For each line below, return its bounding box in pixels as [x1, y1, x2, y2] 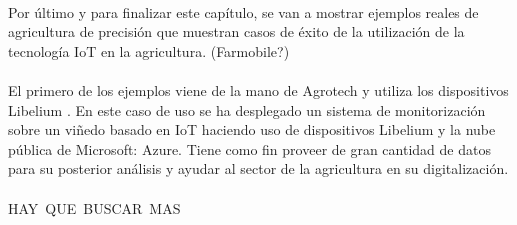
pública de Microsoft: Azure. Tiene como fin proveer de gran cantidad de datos [8, 138, 491, 159]
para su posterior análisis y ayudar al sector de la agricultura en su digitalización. [8, 158, 509, 179]
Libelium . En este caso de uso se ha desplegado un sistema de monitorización [8, 99, 486, 120]
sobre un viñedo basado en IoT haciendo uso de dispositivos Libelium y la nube [8, 119, 496, 140]
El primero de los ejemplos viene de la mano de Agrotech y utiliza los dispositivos [8, 79, 509, 100]
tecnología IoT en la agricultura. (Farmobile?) [8, 40, 290, 61]
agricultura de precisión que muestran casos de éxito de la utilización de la [8, 21, 465, 42]
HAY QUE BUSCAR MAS [8, 197, 181, 218]
